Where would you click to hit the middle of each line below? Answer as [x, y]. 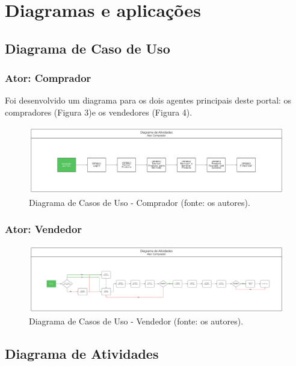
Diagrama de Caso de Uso [88, 48]
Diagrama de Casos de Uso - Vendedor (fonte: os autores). [136, 321]
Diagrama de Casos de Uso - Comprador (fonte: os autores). [140, 202]
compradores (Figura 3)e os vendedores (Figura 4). [99, 112]
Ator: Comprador [48, 78]
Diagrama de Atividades [82, 354]
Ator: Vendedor [44, 229]
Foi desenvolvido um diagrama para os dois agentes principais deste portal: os [148, 100]
